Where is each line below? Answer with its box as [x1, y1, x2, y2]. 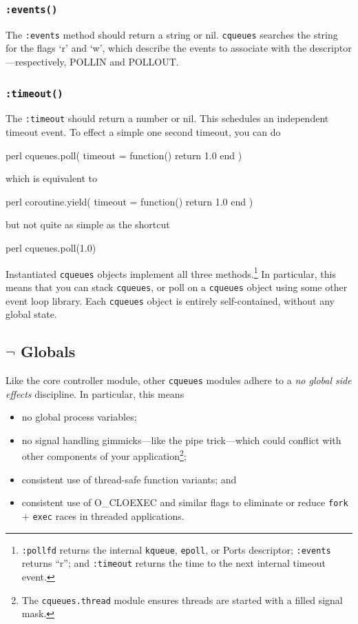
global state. [6, 307, 57, 321]
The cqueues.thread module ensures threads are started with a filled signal [21, 592, 343, 607]
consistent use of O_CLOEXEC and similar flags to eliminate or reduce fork [21, 495, 348, 510]
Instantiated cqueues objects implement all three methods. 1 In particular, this [6, 264, 336, 281]
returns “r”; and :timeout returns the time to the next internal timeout [21, 556, 326, 570]
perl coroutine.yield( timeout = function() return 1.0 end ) [6, 194, 253, 208]
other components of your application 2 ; [21, 447, 187, 463]
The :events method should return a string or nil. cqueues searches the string [6, 27, 338, 41]
